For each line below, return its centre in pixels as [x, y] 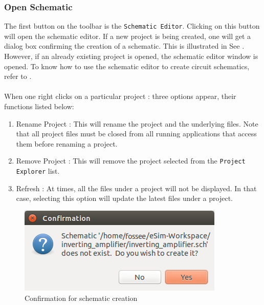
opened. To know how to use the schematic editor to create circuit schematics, [127, 66]
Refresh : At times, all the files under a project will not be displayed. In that [136, 188]
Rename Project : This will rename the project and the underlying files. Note [137, 123]
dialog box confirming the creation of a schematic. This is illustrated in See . [124, 46]
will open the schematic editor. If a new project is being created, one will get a [128, 36]
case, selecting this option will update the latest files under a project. [124, 198]
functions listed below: [39, 106]
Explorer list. [38, 171]
